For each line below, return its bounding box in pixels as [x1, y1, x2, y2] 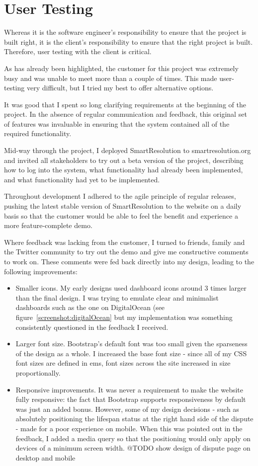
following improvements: [4, 266, 78, 276]
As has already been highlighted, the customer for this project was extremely [4, 63, 239, 73]
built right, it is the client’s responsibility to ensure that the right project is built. [4, 36, 253, 47]
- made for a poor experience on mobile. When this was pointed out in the [15, 423, 243, 433]
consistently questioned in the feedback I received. [15, 321, 169, 332]
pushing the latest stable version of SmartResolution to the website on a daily [4, 201, 242, 211]
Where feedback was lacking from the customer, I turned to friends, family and [4, 236, 245, 247]
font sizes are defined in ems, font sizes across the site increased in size [15, 358, 231, 368]
